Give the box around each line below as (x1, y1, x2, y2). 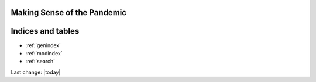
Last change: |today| (11, 69, 61, 76)
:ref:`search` (25, 58, 56, 65)
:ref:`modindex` (25, 49, 63, 56)
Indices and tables (11, 26, 80, 36)
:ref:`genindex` (25, 41, 61, 49)
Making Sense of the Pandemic (11, 8, 127, 17)
